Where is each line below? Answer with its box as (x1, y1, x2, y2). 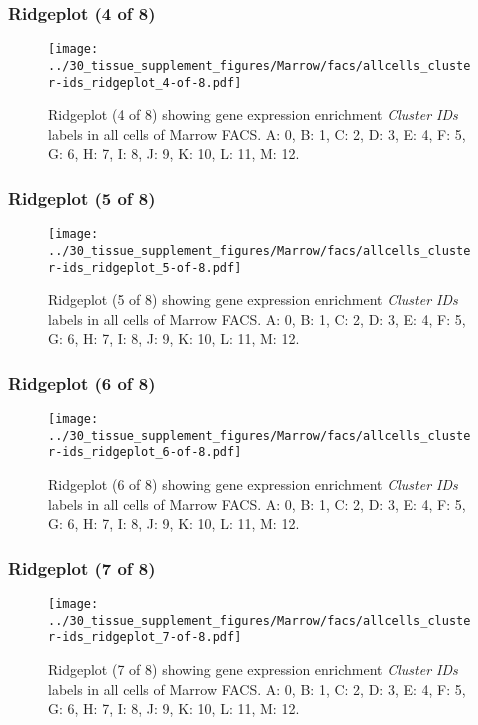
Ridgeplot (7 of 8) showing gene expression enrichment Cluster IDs (48, 659, 458, 680)
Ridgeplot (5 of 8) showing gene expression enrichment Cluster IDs (48, 289, 458, 310)
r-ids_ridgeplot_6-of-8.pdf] (48, 445, 242, 460)
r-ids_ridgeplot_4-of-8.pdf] (48, 75, 242, 90)
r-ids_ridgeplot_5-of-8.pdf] (48, 260, 242, 275)
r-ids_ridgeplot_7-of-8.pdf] (48, 630, 242, 645)
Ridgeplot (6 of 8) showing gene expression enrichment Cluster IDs (48, 474, 458, 495)
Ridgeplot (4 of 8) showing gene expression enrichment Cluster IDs (48, 104, 458, 125)
